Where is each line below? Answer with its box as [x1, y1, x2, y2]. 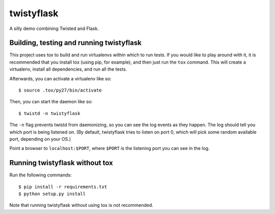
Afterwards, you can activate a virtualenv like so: [9, 75, 112, 81]
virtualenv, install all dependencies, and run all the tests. [9, 66, 127, 72]
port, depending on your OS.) [9, 136, 71, 142]
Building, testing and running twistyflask [9, 39, 142, 47]
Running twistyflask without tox [9, 159, 113, 167]
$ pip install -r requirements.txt [18, 184, 107, 190]
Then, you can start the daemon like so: [9, 99, 93, 105]
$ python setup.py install [18, 191, 86, 197]
